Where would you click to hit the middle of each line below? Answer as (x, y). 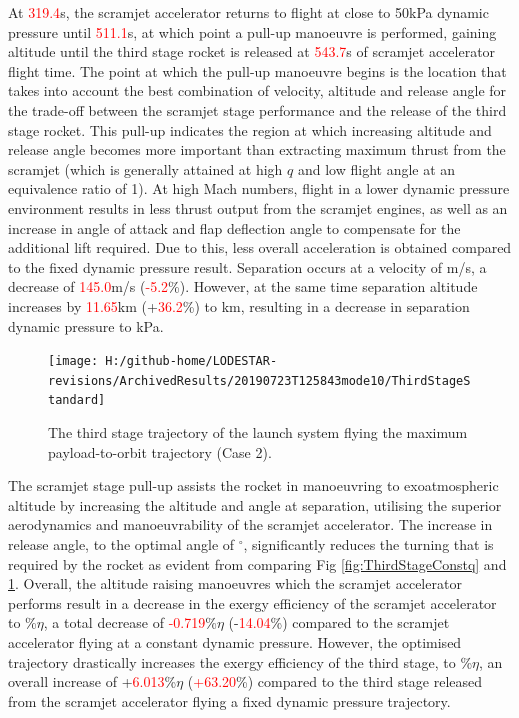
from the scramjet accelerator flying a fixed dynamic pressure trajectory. (229, 700)
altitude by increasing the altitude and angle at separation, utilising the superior (255, 504)
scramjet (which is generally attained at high (145, 168)
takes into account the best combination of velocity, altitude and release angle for (257, 90)
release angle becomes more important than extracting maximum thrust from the (257, 149)
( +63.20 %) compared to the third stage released (335, 681)
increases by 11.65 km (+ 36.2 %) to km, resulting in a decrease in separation (239, 305)
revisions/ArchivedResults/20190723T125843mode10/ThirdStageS (259, 380)
